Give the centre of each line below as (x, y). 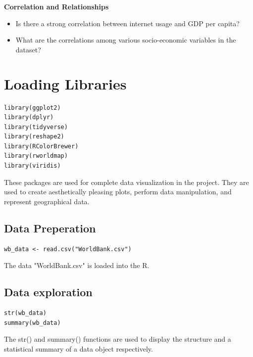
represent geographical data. (47, 201)
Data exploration (48, 292)
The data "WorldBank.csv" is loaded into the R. (77, 265)
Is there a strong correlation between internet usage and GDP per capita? (127, 23)
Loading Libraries (65, 83)
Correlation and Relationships (56, 6)
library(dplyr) (29, 117)
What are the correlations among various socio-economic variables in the (126, 40)
